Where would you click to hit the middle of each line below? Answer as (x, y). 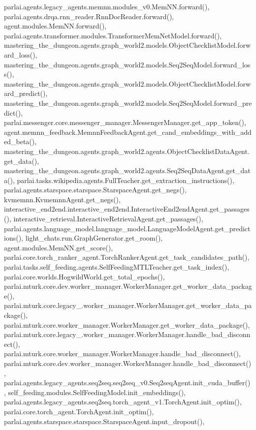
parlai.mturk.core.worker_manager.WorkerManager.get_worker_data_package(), (127, 324)
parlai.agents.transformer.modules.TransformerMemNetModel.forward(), (113, 35)
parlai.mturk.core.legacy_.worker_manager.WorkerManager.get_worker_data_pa (128, 305)
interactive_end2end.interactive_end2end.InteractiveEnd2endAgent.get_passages (127, 209)
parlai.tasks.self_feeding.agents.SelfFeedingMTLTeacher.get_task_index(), (117, 267)
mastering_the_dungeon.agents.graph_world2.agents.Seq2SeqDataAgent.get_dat (127, 170)
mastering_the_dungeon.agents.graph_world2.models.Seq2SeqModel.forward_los (127, 64)
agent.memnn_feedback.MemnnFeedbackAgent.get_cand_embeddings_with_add (128, 132)
